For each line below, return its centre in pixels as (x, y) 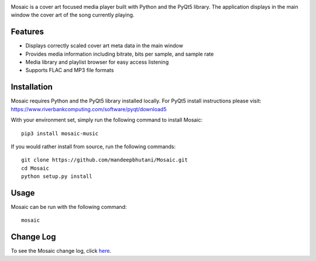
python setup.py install (57, 176)
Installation (32, 87)
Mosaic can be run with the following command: (69, 207)
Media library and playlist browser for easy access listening (97, 62)
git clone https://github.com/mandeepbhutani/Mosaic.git (105, 160)
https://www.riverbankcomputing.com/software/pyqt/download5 (89, 109)
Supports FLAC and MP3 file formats (70, 70)
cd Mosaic (35, 168)
